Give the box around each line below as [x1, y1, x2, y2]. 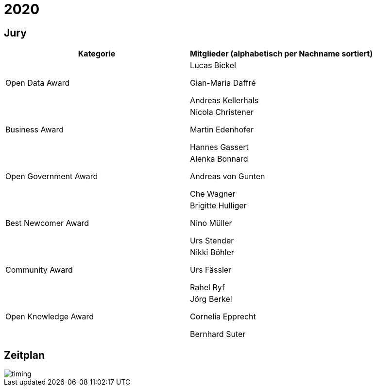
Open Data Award [5, 78, 70, 88]
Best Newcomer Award [5, 218, 89, 228]
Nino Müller [190, 218, 232, 228]
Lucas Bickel [190, 60, 236, 71]
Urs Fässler [190, 265, 232, 275]
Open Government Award [5, 171, 98, 182]
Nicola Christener [190, 107, 254, 117]
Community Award [5, 265, 73, 275]
